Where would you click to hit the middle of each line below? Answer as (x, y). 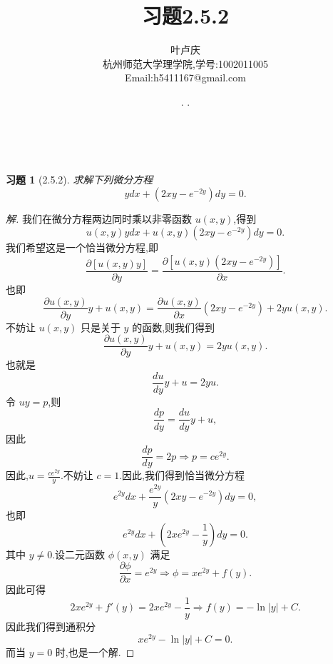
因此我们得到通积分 (51, 627)
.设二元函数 (79, 554)
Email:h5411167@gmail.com (185, 77)
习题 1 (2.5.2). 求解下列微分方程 (80, 180)
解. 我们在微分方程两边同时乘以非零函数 (99, 218)
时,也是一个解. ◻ (95, 652)
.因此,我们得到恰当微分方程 (182, 475)
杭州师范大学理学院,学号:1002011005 (185, 63)
